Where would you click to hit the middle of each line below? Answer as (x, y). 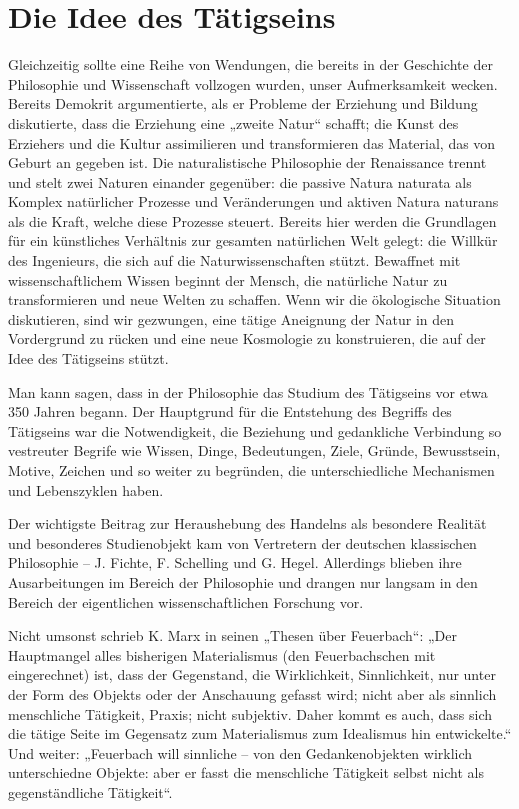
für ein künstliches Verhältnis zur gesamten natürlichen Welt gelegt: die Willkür (253, 240)
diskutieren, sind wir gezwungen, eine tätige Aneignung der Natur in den (231, 318)
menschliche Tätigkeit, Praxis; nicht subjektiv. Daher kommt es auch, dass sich (250, 713)
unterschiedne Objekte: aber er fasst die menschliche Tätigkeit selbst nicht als (246, 772)
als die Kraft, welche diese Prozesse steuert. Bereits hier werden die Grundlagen (252, 220)
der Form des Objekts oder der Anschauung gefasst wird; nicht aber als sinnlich (252, 693)
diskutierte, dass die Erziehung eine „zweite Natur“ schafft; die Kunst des (233, 122)
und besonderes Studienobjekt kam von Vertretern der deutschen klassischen (242, 542)
